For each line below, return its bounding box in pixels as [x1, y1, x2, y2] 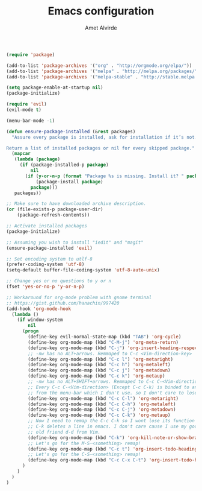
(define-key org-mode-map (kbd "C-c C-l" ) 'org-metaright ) [28, 395, 179, 402]
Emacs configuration [47, 4, 155, 18]
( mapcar [11, 151, 31, 157]
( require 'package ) [6, 51, 55, 58]
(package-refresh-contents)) [17, 212, 90, 218]
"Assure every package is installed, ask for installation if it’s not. [11, 134, 198, 140]
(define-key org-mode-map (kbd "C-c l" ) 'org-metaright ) [28, 356, 173, 363]
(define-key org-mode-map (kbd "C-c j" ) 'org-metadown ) [28, 367, 171, 373]
